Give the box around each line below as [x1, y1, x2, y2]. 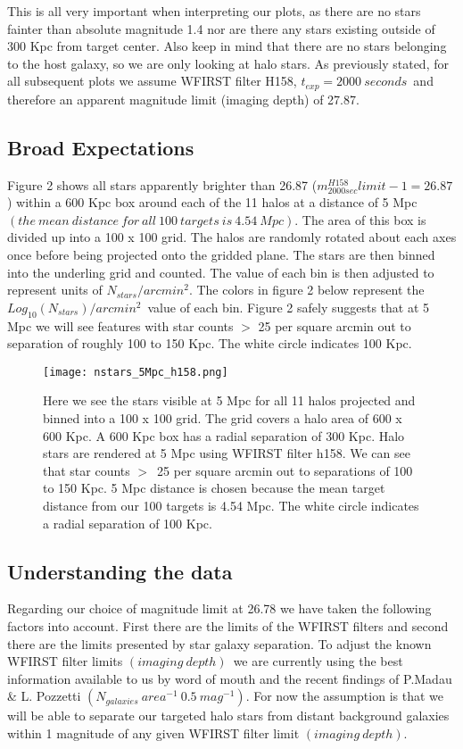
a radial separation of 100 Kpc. [43, 513, 212, 532]
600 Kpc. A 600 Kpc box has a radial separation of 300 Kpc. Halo [43, 426, 405, 445]
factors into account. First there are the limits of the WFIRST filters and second [7, 616, 449, 635]
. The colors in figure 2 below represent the [188, 280, 425, 299]
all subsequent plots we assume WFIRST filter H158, [7, 71, 297, 90]
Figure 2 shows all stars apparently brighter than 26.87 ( [7, 175, 318, 194]
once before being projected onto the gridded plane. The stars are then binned [7, 246, 435, 263]
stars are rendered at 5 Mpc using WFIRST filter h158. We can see [43, 444, 410, 462]
